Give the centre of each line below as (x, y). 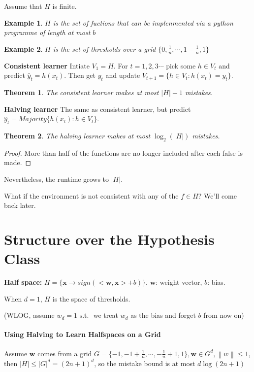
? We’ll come (217, 195)
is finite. (64, 6)
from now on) (224, 315)
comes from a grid (65, 353)
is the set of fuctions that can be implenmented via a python (143, 22)
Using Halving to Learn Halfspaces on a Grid (82, 334)
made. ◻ (18, 162)
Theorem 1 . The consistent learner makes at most (81, 92)
